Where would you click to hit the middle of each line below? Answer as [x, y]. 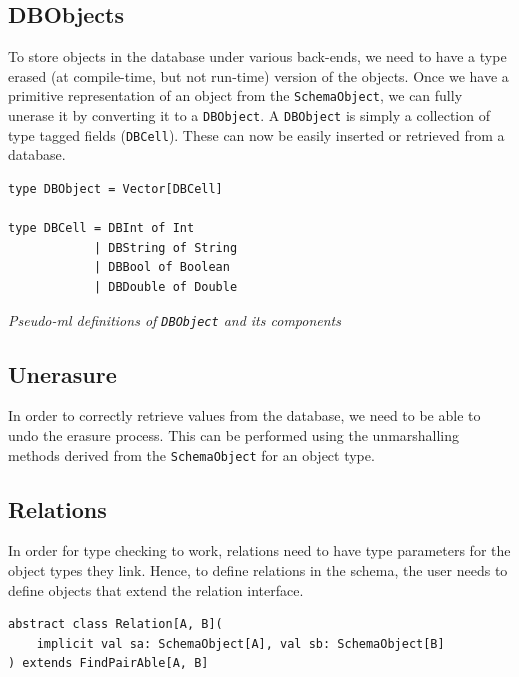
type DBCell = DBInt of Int [101, 228]
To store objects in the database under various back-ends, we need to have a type [257, 56]
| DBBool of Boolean [161, 267]
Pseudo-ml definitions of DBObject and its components [174, 319]
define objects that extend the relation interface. [156, 589]
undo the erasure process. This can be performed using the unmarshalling [234, 434]
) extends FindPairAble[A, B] [108, 663]
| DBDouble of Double [165, 286]
